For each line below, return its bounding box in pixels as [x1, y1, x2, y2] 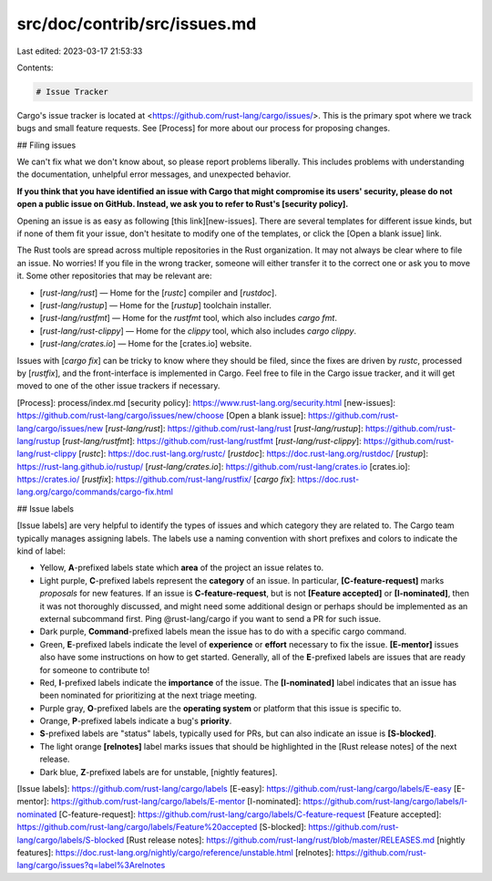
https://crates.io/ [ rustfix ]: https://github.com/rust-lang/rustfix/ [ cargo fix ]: [16, 474, 296, 485]
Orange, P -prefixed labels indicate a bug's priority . [39, 716, 232, 727]
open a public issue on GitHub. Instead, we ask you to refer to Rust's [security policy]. [16, 199, 349, 210]
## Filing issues [16, 140, 77, 150]
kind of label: [16, 545, 66, 556]
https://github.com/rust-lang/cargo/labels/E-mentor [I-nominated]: [50, 796, 302, 807]
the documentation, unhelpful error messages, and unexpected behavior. [16, 169, 292, 180]
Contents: [16, 62, 54, 73]
